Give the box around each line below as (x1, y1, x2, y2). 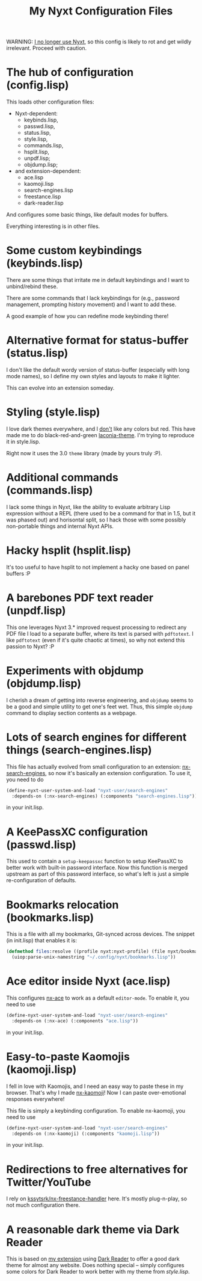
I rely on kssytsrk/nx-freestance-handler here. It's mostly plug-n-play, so (6, 1195, 188, 1202)
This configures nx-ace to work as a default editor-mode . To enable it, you (6, 994, 189, 1001)
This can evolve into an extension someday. (6, 384, 115, 392)
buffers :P (6, 570, 31, 577)
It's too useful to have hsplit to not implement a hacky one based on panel (6, 564, 189, 571)
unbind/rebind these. (6, 283, 58, 290)
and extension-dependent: (14, 167, 81, 175)
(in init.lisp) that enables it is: (6, 937, 77, 944)
